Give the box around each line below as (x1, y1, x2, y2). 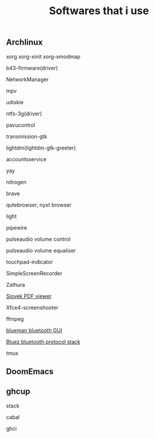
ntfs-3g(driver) (6, 110, 42, 117)
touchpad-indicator (6, 258, 53, 266)
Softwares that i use (49, 4, 149, 18)
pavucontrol (6, 121, 35, 128)
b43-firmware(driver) (6, 64, 58, 71)
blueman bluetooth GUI (6, 327, 62, 334)
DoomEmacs (6, 367, 54, 376)
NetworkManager (6, 75, 49, 83)
